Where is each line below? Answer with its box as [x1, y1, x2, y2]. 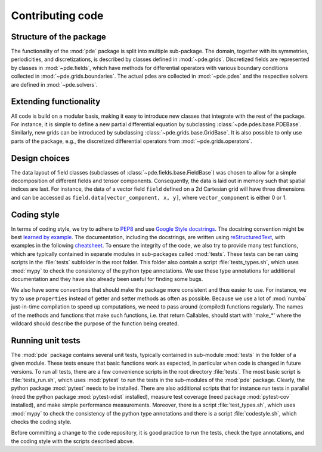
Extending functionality [11, 96, 101, 107]
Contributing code [11, 9, 104, 22]
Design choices [11, 153, 70, 163]
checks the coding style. [11, 419, 72, 426]
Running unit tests [11, 335, 80, 346]
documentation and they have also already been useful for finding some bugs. [11, 276, 203, 283]
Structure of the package [11, 32, 107, 42]
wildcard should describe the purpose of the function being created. [11, 320, 179, 327]
